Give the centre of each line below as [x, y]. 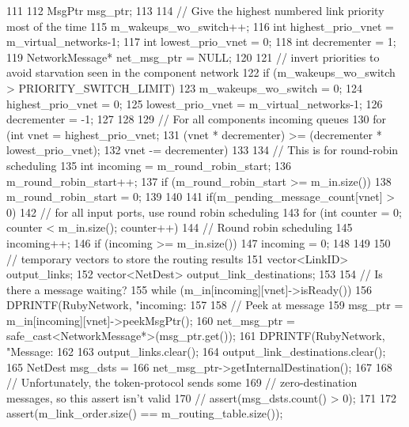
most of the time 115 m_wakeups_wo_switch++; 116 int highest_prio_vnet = [200, 26]
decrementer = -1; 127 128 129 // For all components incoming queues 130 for [196, 119]
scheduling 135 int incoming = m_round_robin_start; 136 [149, 165]
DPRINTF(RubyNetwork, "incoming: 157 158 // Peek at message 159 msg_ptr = [205, 305]
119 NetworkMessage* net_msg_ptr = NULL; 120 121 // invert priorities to [193, 57]
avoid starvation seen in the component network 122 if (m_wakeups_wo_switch [201, 72]
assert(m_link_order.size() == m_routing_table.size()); [145, 413]
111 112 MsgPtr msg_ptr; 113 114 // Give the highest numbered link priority [195, 10]
